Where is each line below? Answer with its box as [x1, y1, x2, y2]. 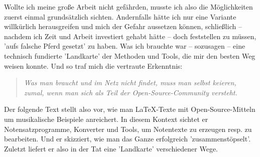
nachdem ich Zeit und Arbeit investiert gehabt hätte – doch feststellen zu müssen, [4, 31, 256, 41]
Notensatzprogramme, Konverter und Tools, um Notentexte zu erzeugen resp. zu [4, 123, 252, 134]
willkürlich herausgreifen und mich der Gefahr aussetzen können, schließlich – [4, 21, 242, 32]
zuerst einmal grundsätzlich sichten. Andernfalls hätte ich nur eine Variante [4, 11, 236, 22]
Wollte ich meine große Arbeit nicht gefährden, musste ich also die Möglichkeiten [4, 2, 253, 12]
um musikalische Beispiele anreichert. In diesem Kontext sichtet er [4, 113, 208, 124]
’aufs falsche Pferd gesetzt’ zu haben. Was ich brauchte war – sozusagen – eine [4, 41, 245, 51]
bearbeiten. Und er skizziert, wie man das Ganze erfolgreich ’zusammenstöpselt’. [4, 133, 251, 144]
